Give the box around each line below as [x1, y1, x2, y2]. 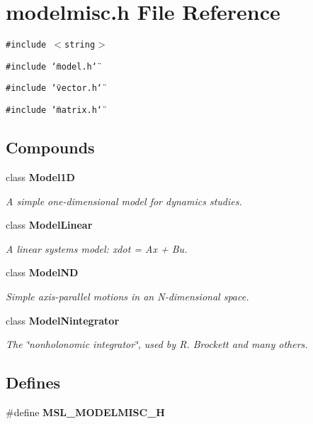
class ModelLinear [6, 217, 93, 232]
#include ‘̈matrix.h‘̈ [6, 105, 103, 116]
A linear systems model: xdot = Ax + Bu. [6, 241, 188, 256]
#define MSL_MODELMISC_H [6, 404, 165, 419]
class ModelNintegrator [6, 312, 120, 327]
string [64, 40, 96, 50]
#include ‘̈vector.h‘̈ [6, 83, 103, 94]
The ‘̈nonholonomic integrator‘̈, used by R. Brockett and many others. [6, 337, 308, 352]
